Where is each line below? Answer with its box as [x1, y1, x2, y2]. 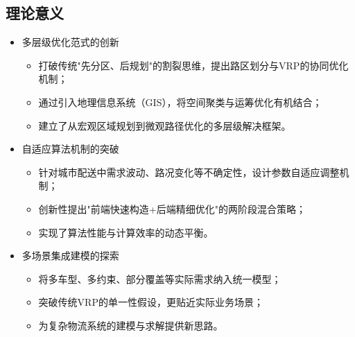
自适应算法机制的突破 [21, 141, 119, 156]
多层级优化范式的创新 [21, 35, 119, 49]
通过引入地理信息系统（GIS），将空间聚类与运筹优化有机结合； [38, 94, 322, 109]
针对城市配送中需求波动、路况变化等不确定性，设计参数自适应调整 [38, 164, 340, 179]
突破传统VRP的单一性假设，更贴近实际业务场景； [38, 295, 263, 309]
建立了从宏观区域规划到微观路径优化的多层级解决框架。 [38, 118, 291, 132]
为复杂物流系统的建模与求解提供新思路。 [38, 318, 223, 332]
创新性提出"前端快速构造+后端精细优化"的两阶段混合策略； [38, 201, 306, 216]
